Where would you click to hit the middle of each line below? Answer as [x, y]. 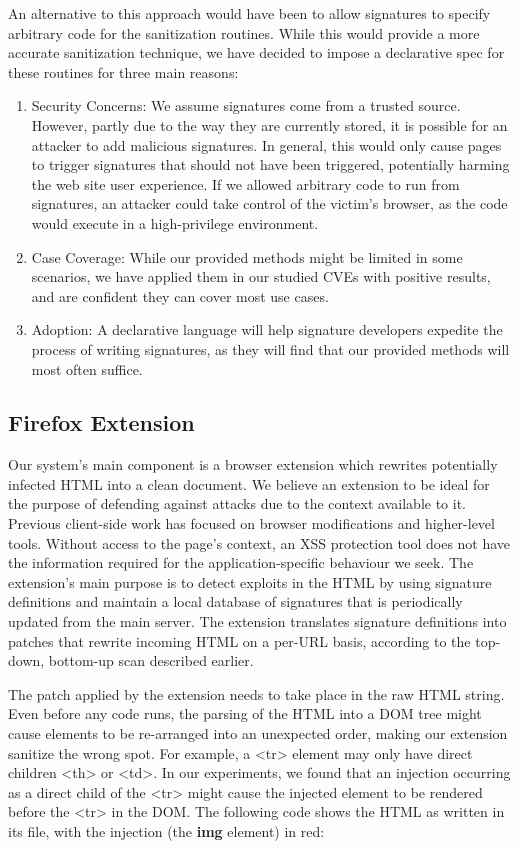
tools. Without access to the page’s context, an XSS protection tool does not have [259, 542]
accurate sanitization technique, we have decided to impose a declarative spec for [256, 52]
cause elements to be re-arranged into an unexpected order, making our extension [258, 733]
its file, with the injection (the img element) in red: [166, 830]
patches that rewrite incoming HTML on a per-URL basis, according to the [239, 640]
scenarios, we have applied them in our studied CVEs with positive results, [261, 276]
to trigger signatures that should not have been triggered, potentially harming [270, 164]
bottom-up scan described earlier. [151, 660]
